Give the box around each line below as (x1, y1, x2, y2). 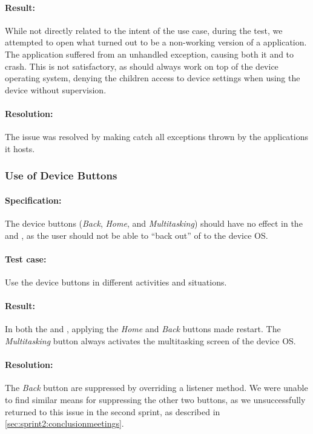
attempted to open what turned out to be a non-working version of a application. (5, 36, 307, 48)
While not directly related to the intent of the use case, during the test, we (5, 24, 283, 36)
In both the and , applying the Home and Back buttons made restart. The (5, 322, 281, 335)
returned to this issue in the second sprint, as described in (5, 405, 220, 418)
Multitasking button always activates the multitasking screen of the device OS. (5, 334, 296, 347)
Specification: (5, 193, 62, 206)
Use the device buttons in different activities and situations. (5, 275, 227, 288)
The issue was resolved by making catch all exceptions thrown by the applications (5, 130, 309, 143)
